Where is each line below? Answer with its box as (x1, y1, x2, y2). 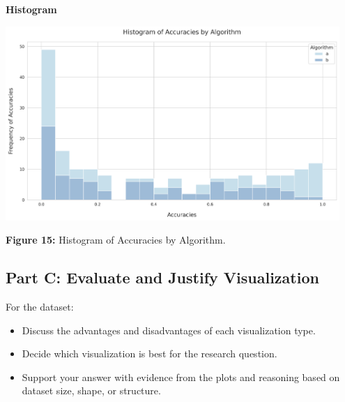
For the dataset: (6, 299, 74, 313)
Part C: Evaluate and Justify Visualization (6, 267, 319, 288)
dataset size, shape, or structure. (22, 383, 161, 398)
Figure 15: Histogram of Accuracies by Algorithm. (6, 232, 226, 247)
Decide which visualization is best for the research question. (22, 346, 277, 361)
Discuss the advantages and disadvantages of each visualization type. (22, 322, 316, 337)
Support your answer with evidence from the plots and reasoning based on (22, 369, 340, 384)
